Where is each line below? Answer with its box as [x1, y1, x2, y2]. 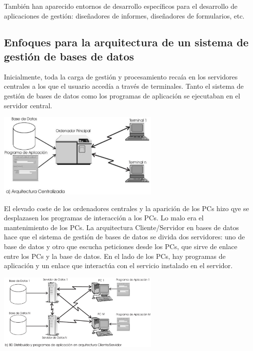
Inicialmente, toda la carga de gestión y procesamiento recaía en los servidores [4, 71, 238, 81]
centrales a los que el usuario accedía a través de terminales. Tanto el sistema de [4, 81, 244, 91]
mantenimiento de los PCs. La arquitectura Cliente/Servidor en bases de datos [4, 222, 239, 232]
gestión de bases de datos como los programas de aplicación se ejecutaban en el [4, 90, 240, 100]
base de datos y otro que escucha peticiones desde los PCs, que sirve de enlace [4, 241, 237, 251]
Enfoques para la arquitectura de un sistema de [4, 34, 249, 49]
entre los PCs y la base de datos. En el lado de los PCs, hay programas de [4, 251, 226, 261]
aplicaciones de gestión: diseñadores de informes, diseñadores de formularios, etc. [4, 10, 245, 20]
